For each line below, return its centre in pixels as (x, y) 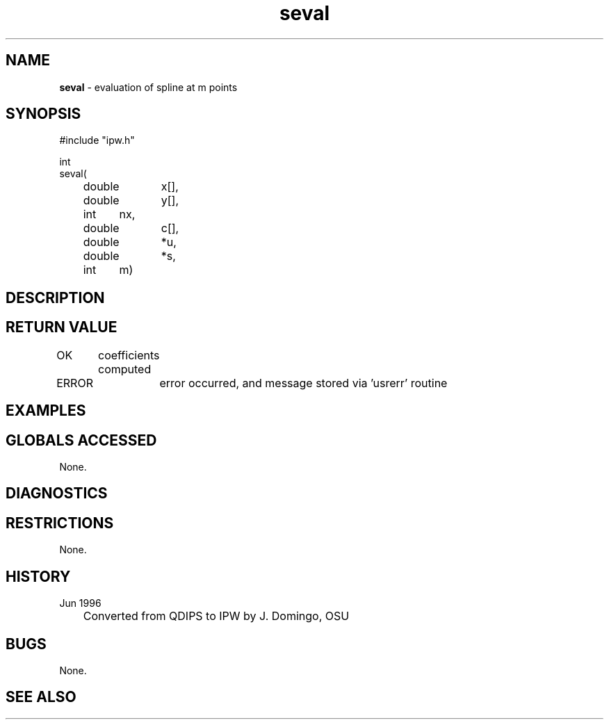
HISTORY (38, 576)
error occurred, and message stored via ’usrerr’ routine (303, 383)
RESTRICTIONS (60, 523)
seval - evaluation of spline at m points (148, 87)
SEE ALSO (41, 697)
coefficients (129, 355)
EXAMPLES (46, 411)
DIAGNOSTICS (57, 494)
